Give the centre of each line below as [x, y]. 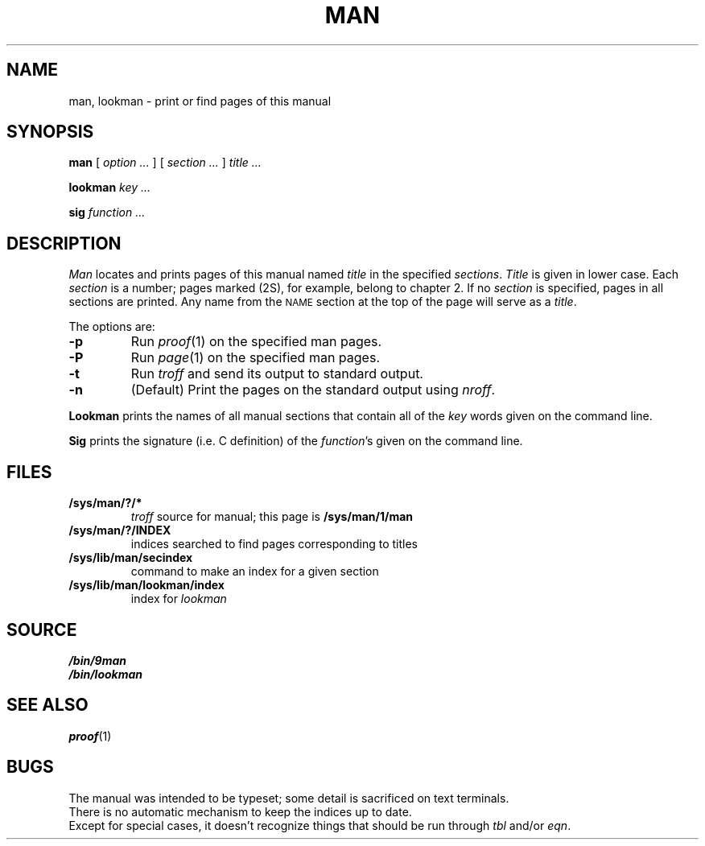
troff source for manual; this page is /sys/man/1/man [272, 517]
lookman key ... [110, 188]
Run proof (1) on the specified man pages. [256, 342]
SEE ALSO [47, 705]
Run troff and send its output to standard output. [277, 374]
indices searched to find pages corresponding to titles [274, 544]
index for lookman [179, 599]
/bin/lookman [106, 674]
